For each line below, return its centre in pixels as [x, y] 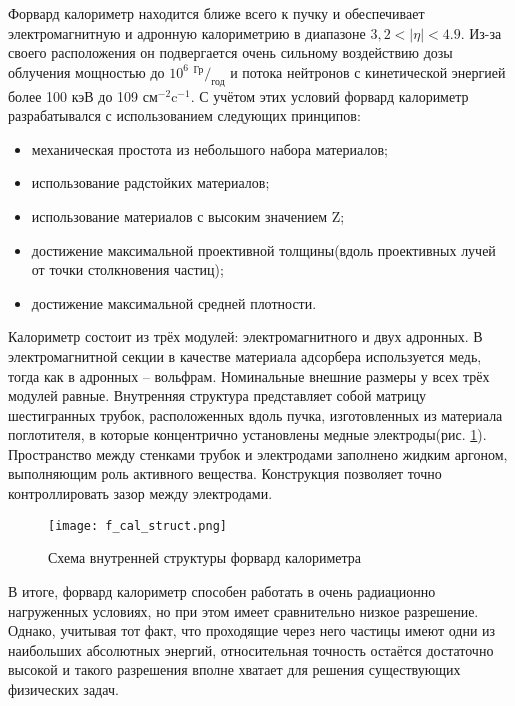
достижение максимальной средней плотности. [174, 302]
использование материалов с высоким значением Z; [188, 215]
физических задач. [63, 688]
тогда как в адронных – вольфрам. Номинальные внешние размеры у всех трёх [249, 375]
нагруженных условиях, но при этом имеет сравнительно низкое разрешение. [243, 610]
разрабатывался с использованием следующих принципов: [184, 115]
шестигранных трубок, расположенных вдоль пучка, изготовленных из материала [255, 414]
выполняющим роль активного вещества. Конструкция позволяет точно [225, 473]
